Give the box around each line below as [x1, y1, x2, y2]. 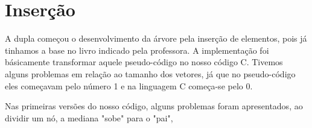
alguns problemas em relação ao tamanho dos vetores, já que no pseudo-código [5, 67, 296, 80]
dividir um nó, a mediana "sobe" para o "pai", [5, 111, 173, 124]
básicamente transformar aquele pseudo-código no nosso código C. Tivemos [5, 56, 283, 68]
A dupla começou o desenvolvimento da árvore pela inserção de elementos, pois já [5, 32, 307, 45]
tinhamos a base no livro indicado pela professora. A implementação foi [5, 43, 269, 56]
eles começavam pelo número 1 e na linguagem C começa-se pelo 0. [5, 79, 253, 92]
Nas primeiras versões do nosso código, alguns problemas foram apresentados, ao [5, 100, 303, 112]
